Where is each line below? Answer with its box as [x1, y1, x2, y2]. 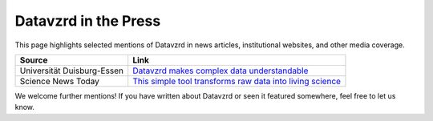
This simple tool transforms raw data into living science [132, 75, 341, 87]
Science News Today [19, 75, 100, 87]
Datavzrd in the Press [14, 12, 161, 30]
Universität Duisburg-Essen [19, 65, 124, 76]
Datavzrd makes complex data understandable [132, 65, 309, 76]
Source [19, 54, 48, 66]
